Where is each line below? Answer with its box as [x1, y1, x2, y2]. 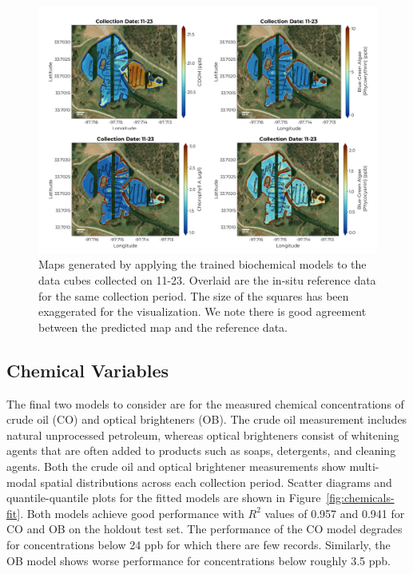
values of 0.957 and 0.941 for [264, 504, 405, 521]
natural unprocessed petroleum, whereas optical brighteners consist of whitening [6, 426, 399, 443]
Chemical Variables [6, 357, 169, 382]
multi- [349, 458, 379, 475]
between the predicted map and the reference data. [38, 318, 288, 335]
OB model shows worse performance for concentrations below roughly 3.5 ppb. [6, 552, 391, 568]
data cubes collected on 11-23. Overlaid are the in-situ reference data [38, 272, 376, 289]
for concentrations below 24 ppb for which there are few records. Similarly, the [6, 536, 391, 552]
